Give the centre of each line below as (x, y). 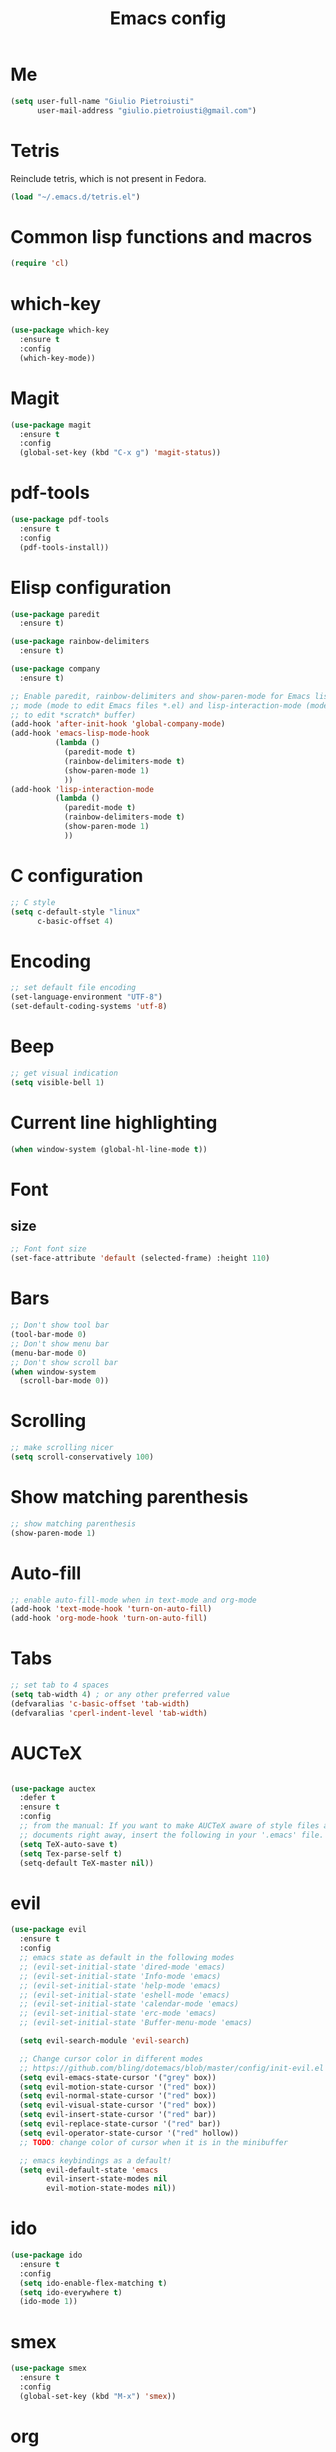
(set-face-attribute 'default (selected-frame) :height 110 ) (140, 1258)
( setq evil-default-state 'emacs (89, 2170)
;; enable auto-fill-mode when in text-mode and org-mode (133, 1600)
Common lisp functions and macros (161, 236)
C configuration (77, 876)
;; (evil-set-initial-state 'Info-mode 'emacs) (120, 1976)
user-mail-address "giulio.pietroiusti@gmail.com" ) (146, 110)
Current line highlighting (114, 1122)
